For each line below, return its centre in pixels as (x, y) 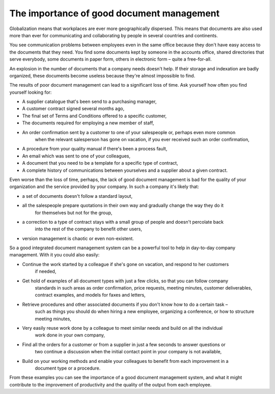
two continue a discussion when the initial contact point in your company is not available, (128, 352)
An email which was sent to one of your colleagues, (76, 156)
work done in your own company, (70, 335)
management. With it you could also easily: (54, 255)
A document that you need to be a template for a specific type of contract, (100, 163)
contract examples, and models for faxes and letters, (90, 295)
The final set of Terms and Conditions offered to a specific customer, (94, 116)
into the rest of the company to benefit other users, (89, 229)
